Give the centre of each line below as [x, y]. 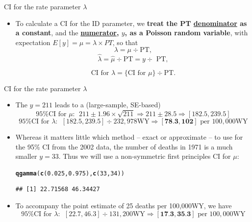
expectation [33, 42]
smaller [26, 156]
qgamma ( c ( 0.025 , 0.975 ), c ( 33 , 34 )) [70, 173]
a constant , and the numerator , [67, 33]
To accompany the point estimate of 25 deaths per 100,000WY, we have [124, 205]
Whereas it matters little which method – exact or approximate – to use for [129, 136]
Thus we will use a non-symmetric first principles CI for [147, 156]
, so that [125, 42]
